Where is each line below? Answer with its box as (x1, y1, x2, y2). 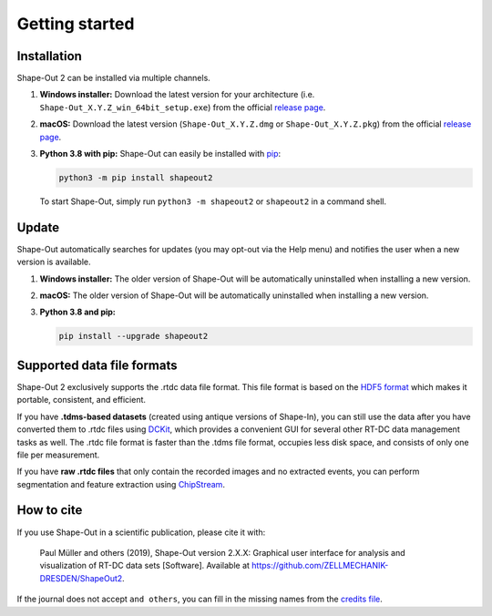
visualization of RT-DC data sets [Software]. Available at (39, 560, 251, 571)
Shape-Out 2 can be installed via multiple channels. (16, 73, 211, 84)
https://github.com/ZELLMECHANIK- (251, 560, 389, 571)
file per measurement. (16, 449, 100, 460)
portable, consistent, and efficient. (16, 395, 146, 406)
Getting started (16, 14, 135, 34)
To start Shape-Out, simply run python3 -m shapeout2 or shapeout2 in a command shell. (39, 196, 387, 207)
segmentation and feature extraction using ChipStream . (16, 478, 225, 489)
